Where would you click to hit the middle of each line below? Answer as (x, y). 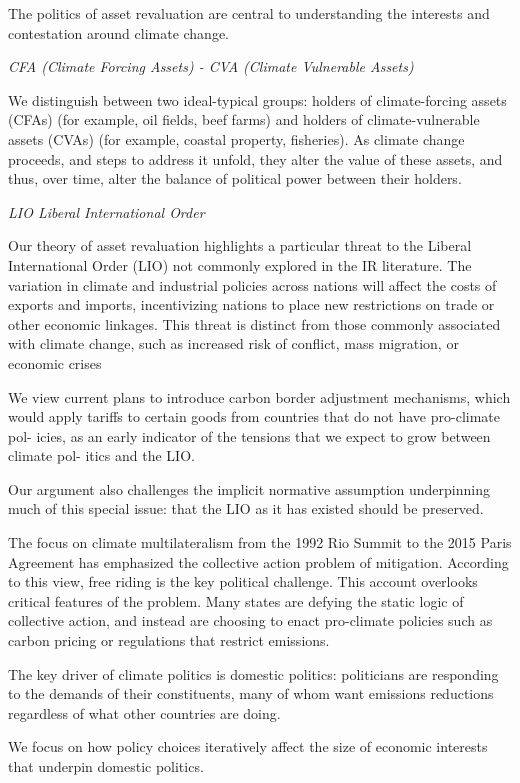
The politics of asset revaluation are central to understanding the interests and (249, 13)
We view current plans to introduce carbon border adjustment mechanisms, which (259, 396)
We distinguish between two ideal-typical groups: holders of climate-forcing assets (257, 99)
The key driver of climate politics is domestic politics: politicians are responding (253, 673)
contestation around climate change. (119, 32)
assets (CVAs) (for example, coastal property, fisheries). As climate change (236, 138)
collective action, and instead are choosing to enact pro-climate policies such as (250, 620)
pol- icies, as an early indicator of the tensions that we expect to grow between (249, 435)
